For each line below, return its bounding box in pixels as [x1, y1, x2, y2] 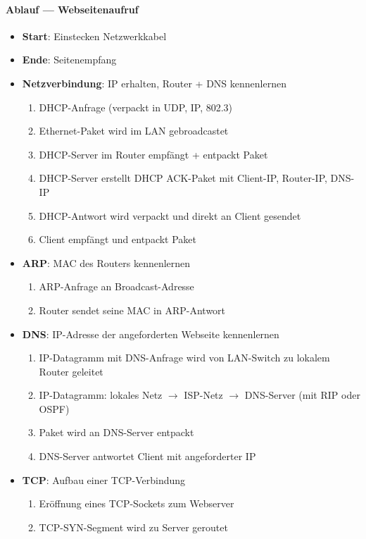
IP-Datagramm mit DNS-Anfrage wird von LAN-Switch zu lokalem [39, 350, 330, 365]
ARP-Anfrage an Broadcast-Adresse [39, 279, 194, 294]
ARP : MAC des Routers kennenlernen [22, 255, 191, 270]
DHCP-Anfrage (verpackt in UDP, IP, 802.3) [39, 99, 233, 114]
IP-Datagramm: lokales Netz [39, 388, 163, 402]
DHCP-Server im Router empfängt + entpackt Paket [39, 147, 268, 161]
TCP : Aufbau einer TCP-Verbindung [22, 472, 186, 487]
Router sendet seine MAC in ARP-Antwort [39, 302, 226, 317]
